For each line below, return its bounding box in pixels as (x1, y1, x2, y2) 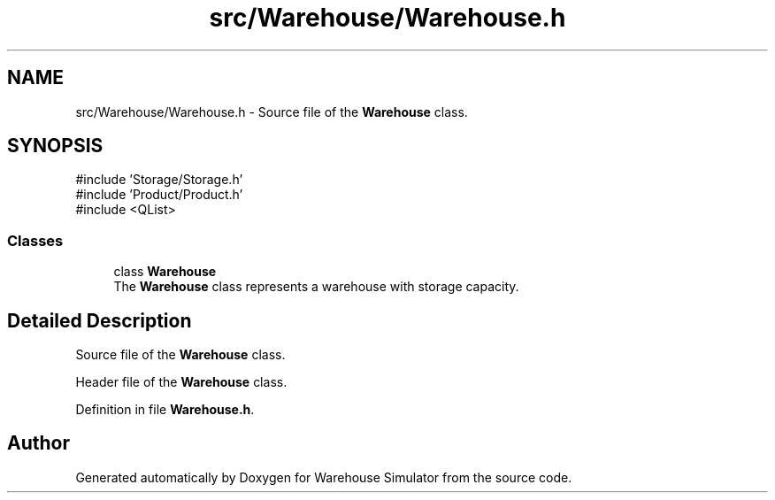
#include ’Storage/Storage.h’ (75, 172, 243, 188)
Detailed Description (7, 309, 192, 332)
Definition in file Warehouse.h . (75, 402, 255, 418)
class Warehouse (113, 264, 217, 280)
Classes (7, 231, 64, 250)
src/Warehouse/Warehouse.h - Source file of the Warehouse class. (75, 104, 468, 119)
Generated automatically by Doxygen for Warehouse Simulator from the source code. (75, 469, 572, 485)
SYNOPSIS (7, 135, 104, 158)
